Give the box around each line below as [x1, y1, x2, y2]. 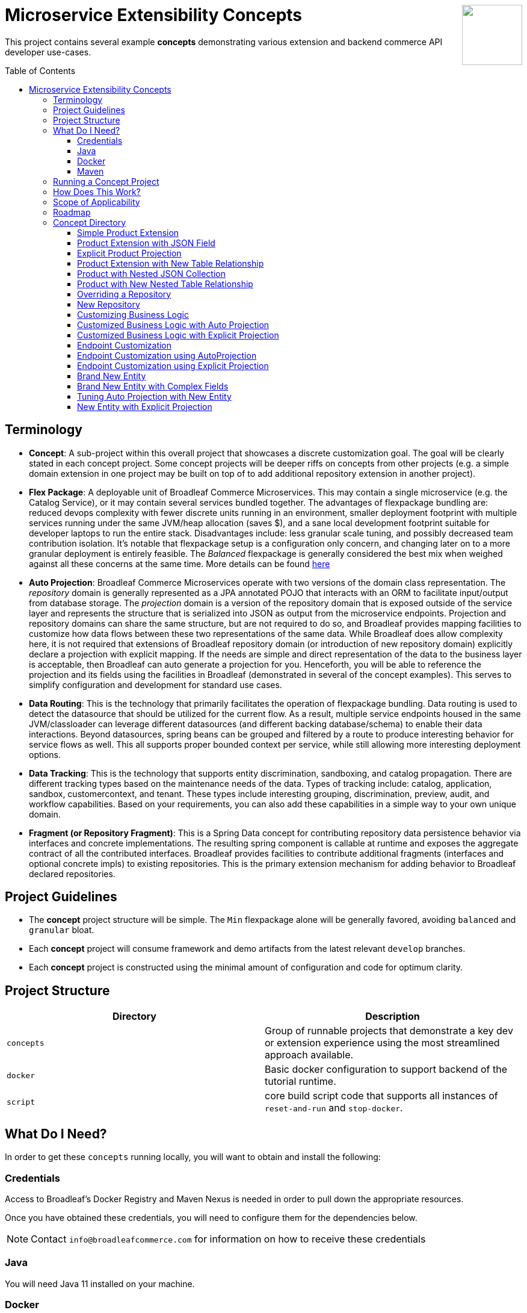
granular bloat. [29, 925, 94, 936]
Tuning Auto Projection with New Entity [77, 391, 232, 402]
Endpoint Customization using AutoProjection [77, 350, 257, 361]
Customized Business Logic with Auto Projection [77, 319, 270, 330]
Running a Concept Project [53, 176, 159, 187]
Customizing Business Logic [77, 309, 189, 320]
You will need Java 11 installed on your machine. [5, 1278, 195, 1289]
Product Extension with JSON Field [77, 237, 215, 248]
